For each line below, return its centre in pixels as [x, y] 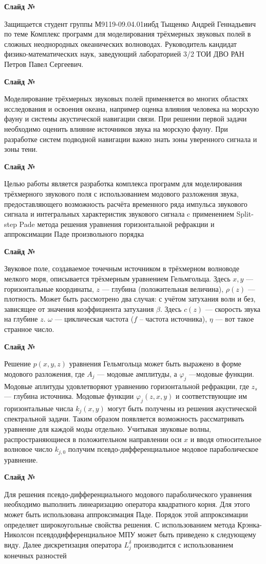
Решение [18, 364]
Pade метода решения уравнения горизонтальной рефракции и [117, 224]
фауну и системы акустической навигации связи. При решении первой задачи [126, 119]
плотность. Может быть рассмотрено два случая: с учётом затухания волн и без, [130, 299]
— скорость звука [233, 309]
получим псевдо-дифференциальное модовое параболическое [163, 449]
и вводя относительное [226, 439]
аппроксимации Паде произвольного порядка [74, 234]
